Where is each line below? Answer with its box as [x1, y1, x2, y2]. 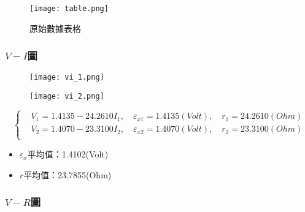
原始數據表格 [29, 21, 81, 34]
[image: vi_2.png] [29, 92, 104, 101]
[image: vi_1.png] [29, 73, 104, 82]
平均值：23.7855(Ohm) [23, 168, 112, 181]
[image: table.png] [29, 4, 109, 13]
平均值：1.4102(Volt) [27, 148, 109, 161]
